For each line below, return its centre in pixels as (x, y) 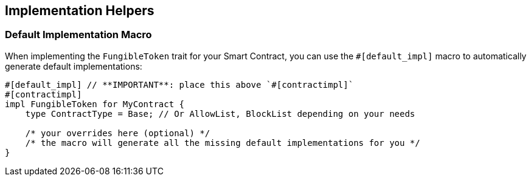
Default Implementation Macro (78, 35)
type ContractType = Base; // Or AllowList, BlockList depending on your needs (220, 114)
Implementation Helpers (80, 11)
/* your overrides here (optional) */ (118, 133)
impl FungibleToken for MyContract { (95, 104)
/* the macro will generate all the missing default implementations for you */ (223, 143)
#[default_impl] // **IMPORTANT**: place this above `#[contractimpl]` (179, 84)
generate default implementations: (74, 66)
